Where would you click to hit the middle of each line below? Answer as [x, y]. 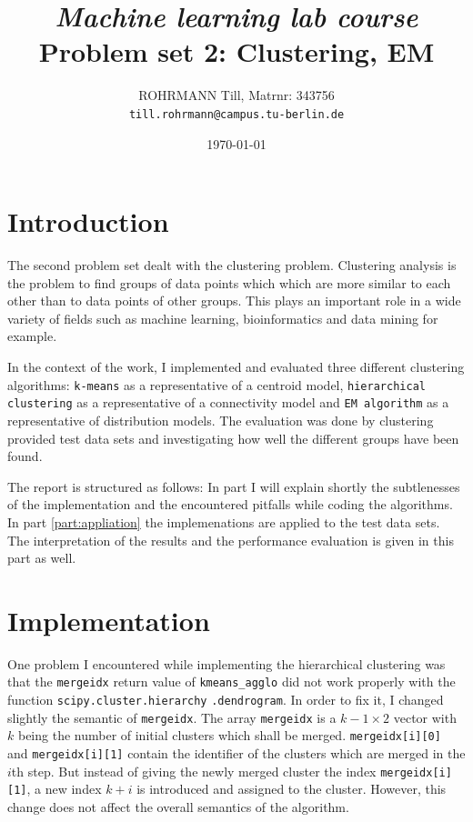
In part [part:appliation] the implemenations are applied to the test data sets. [224, 521]
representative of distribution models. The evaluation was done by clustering [221, 420]
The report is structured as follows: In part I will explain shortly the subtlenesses [234, 486]
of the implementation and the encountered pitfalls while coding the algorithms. [230, 504]
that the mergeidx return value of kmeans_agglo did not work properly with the [231, 682]
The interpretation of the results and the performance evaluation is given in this [231, 540]
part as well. [42, 558]
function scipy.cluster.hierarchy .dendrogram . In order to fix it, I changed [226, 700]
